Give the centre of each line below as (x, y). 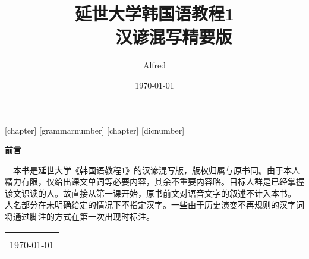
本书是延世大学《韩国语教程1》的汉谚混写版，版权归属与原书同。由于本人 (156, 170)
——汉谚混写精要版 (154, 37)
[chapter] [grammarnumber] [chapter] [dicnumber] (95, 130)
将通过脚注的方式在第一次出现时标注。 (80, 217)
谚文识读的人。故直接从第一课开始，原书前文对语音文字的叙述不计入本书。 (150, 193)
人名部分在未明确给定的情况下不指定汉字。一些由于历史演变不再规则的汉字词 (154, 205)
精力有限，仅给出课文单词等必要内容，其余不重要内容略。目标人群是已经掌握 (154, 181)
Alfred (154, 65)
